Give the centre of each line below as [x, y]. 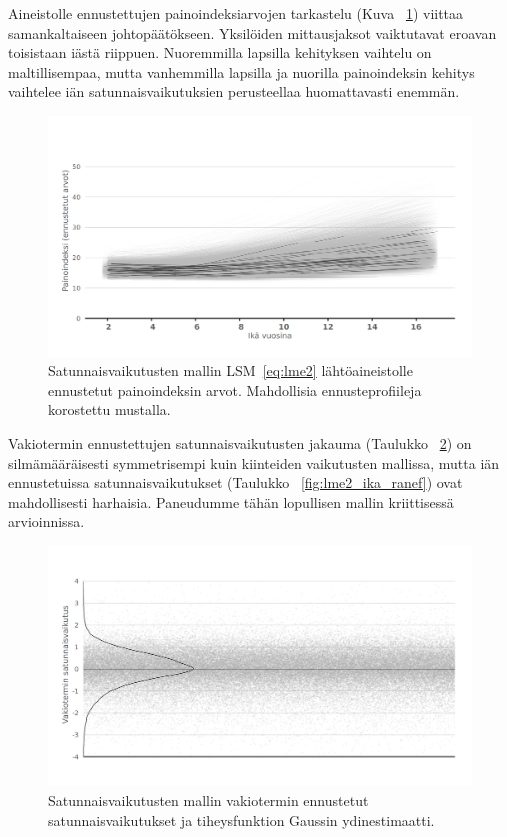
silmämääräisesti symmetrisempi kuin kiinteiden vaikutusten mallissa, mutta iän [254, 462]
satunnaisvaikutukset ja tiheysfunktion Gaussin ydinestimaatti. [241, 819]
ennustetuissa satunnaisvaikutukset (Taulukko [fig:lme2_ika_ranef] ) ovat [235, 482]
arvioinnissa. [46, 521]
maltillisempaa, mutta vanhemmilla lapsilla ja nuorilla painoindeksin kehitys [241, 71]
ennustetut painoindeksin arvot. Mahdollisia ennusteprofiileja [235, 389]
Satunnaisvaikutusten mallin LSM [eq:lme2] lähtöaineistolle [230, 370]
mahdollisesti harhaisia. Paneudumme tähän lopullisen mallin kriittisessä [231, 501]
